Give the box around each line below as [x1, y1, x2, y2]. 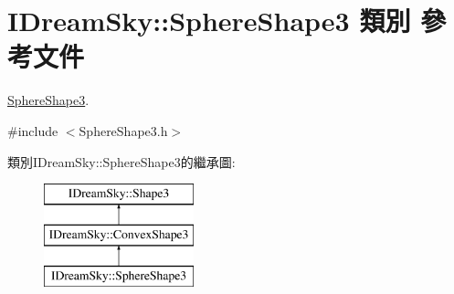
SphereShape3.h [79, 121, 168, 140]
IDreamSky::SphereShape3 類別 [7, 2, 411, 39]
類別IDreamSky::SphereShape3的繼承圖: [7, 152, 236, 171]
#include [7, 121, 58, 140]
